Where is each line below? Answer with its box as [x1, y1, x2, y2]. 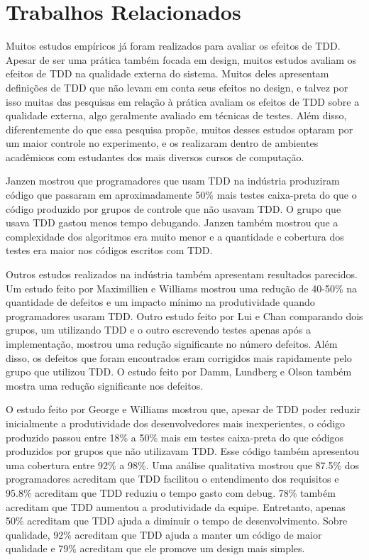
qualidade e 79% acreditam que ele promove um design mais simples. [6, 541, 305, 556]
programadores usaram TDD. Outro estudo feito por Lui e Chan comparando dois [6, 308, 363, 323]
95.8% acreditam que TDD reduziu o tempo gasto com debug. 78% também [6, 485, 336, 500]
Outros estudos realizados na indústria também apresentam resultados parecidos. [6, 267, 358, 282]
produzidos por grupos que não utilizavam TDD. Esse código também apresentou [6, 444, 360, 459]
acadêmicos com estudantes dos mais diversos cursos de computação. [6, 149, 304, 164]
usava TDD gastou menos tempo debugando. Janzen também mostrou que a [6, 215, 338, 230]
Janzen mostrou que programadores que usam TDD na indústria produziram [6, 173, 340, 188]
